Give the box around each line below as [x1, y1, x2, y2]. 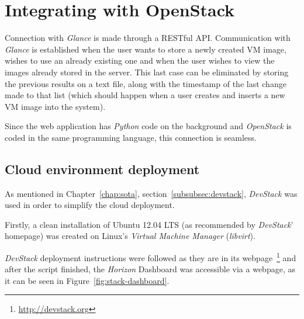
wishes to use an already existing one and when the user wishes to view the [5, 54, 275, 67]
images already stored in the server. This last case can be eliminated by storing [5, 65, 289, 78]
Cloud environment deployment [5, 159, 200, 178]
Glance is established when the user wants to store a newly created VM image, [5, 43, 286, 55]
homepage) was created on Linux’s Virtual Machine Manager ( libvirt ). [5, 230, 255, 242]
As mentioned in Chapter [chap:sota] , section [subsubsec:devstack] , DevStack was [5, 187, 298, 199]
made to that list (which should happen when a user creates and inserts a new [5, 89, 285, 101]
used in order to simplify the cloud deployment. [5, 199, 175, 211]
